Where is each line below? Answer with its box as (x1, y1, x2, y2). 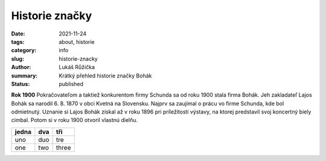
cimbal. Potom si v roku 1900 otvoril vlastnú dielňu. (11, 117, 138, 124)
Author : (11, 64, 31, 71)
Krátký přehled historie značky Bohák (59, 72, 152, 79)
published (59, 80, 84, 87)
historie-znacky (59, 55, 98, 62)
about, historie (59, 38, 95, 45)
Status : (11, 80, 30, 87)
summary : (11, 72, 38, 79)
